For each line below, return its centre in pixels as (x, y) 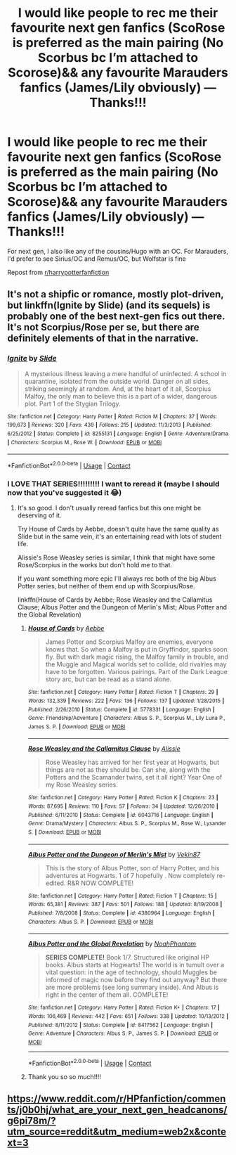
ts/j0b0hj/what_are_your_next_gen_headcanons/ (117, 1110)
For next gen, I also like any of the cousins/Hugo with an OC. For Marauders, (118, 251)
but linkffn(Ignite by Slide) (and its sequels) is (109, 305)
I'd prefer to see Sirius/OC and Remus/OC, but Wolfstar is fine (97, 259)
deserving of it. (39, 515)
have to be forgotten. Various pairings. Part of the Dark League (137, 672)
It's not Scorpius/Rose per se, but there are (103, 327)
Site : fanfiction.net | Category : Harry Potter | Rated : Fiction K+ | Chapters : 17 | (124, 1008)
